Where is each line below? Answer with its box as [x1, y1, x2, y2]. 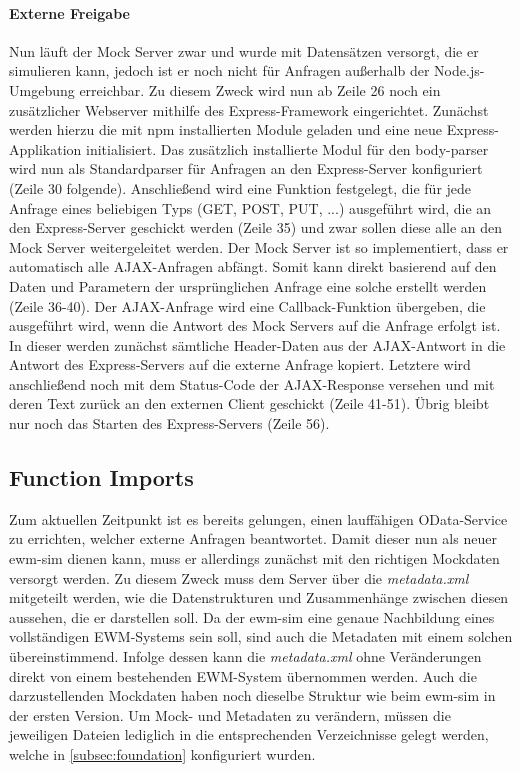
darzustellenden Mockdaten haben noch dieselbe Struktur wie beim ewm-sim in [9, 685, 496, 706]
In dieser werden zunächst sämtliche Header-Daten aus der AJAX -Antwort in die [9, 334, 506, 355]
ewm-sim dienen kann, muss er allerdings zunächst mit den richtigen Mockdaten [9, 548, 500, 569]
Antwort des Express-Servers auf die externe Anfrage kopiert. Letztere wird [9, 354, 471, 375]
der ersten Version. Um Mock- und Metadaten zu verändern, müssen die [9, 704, 451, 725]
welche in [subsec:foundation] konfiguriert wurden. [9, 744, 316, 764]
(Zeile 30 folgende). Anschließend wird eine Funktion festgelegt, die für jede [9, 177, 472, 198]
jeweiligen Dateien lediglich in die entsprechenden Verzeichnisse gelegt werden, [9, 724, 489, 745]
